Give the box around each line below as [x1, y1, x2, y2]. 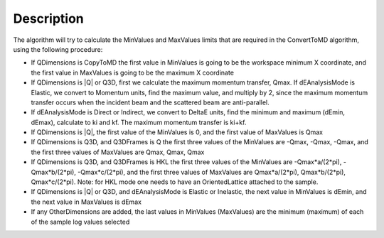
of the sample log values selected [31, 217, 130, 226]
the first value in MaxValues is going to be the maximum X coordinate [31, 68, 235, 77]
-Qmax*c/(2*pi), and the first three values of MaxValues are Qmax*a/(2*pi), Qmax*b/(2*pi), [77, 168, 346, 176]
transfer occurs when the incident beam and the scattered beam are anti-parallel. [31, 98, 270, 107]
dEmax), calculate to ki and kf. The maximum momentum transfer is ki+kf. [31, 118, 247, 126]
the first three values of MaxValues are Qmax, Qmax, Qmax [31, 148, 205, 156]
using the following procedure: [13, 45, 103, 53]
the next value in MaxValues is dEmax [31, 198, 142, 206]
